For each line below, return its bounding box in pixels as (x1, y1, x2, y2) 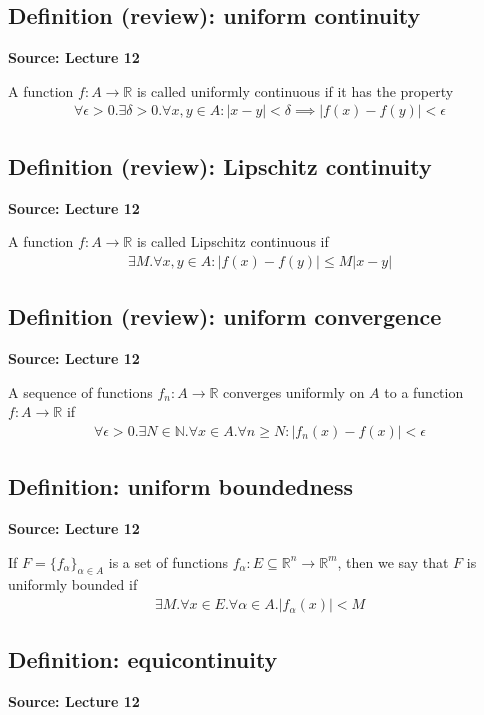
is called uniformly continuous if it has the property (136, 80, 454, 101)
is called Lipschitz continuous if (136, 231, 329, 252)
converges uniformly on (223, 381, 365, 402)
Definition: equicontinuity (8, 644, 278, 675)
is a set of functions (108, 551, 228, 572)
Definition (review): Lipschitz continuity (8, 150, 432, 181)
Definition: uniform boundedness (8, 471, 354, 502)
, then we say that (337, 551, 449, 572)
